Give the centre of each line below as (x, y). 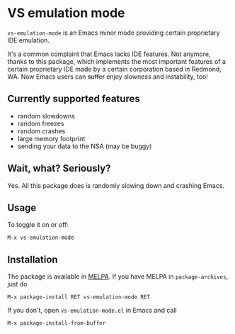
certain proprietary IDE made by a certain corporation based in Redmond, (114, 69)
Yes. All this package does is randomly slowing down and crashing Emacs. (116, 185)
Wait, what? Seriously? (59, 168)
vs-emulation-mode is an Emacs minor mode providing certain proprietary (114, 33)
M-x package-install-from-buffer (57, 323)
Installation (33, 259)
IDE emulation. (28, 40)
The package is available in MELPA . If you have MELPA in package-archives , (118, 277)
